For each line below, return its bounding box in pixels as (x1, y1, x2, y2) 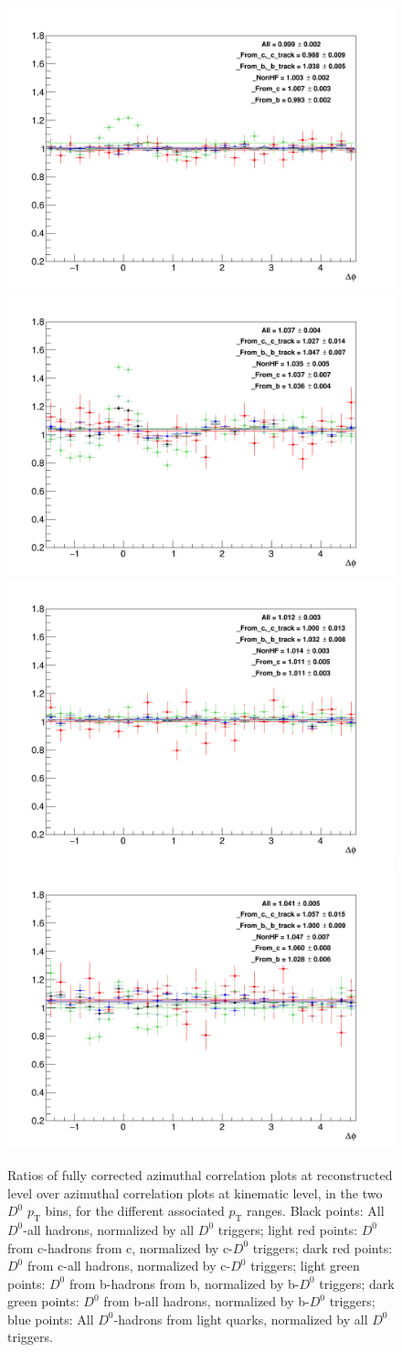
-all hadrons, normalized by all (23, 1219, 195, 1239)
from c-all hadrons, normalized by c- (26, 1256, 231, 1275)
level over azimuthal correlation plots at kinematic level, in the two (7, 1183, 383, 1202)
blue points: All (7, 1309, 94, 1328)
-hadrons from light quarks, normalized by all (113, 1309, 368, 1328)
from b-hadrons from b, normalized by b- (69, 1273, 300, 1293)
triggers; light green (250, 1256, 360, 1275)
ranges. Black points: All (247, 1201, 385, 1220)
